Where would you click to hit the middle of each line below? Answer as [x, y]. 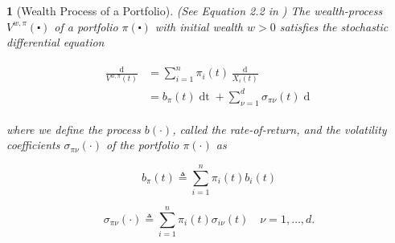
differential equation [56, 42]
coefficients [33, 145]
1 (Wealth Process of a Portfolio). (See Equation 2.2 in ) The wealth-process [195, 10]
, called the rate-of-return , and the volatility [280, 129]
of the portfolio [142, 145]
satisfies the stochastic [334, 26]
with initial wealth [199, 26]
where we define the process [74, 129]
